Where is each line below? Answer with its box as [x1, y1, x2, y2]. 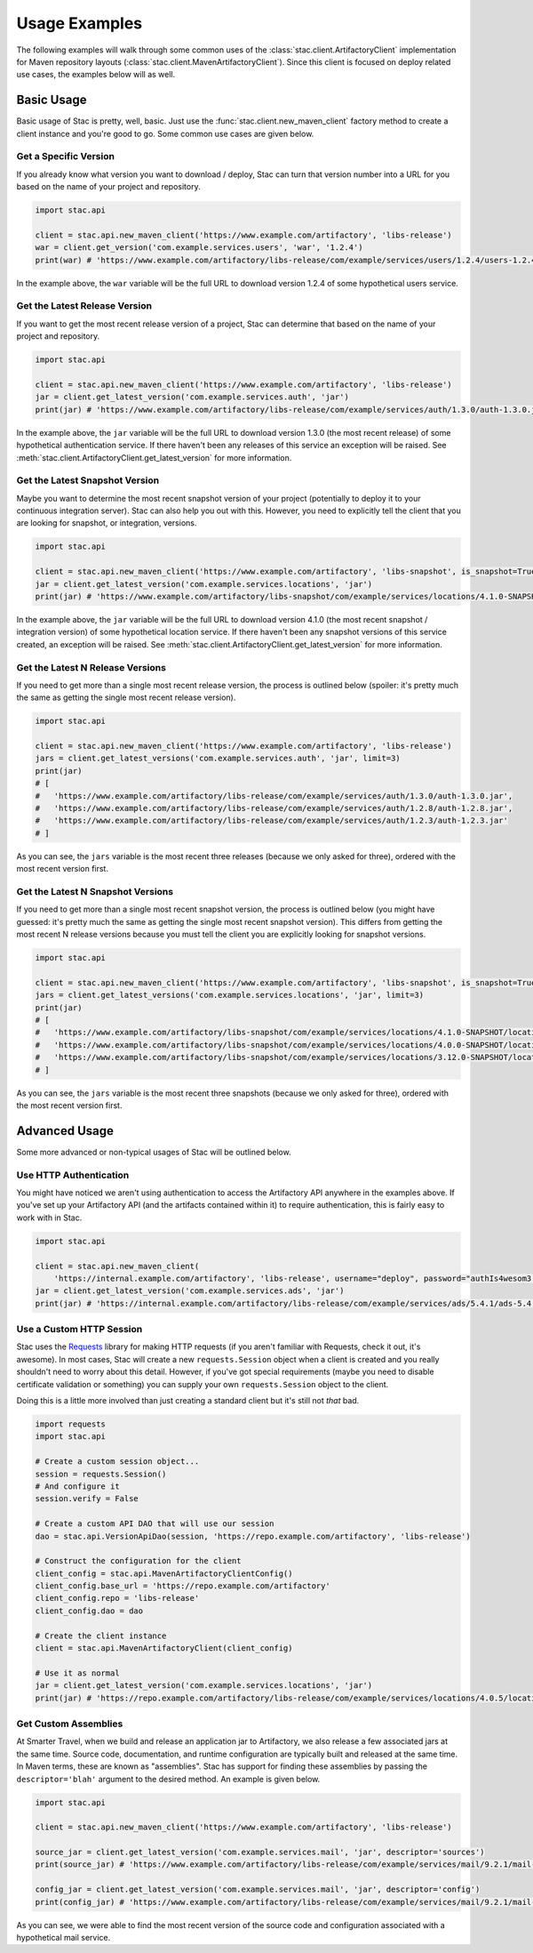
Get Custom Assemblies [16, 1717, 123, 1730]
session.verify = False [35, 1494, 139, 1504]
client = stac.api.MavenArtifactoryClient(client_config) [35, 1644, 293, 1653]
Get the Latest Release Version [16, 300, 153, 312]
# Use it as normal [35, 1668, 120, 1678]
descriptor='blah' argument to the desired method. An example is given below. [16, 1773, 321, 1784]
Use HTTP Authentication [16, 1169, 130, 1181]
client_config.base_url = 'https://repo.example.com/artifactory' [35, 1581, 330, 1591]
